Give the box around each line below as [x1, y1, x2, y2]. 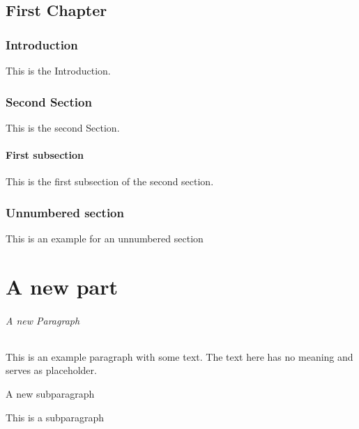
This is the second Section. [6, 120, 120, 134]
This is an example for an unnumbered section [6, 231, 204, 246]
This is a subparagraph [6, 409, 105, 424]
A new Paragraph [6, 313, 80, 327]
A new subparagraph [6, 386, 95, 400]
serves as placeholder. [6, 363, 97, 377]
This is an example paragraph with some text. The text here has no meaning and [6, 349, 353, 364]
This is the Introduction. [6, 63, 111, 77]
